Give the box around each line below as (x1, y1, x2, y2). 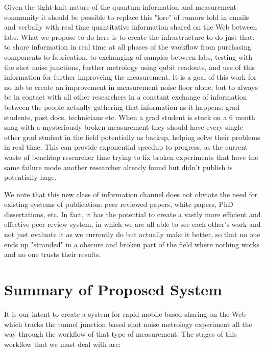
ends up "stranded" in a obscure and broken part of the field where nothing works (4, 239, 259, 249)
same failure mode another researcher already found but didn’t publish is (4, 161, 233, 172)
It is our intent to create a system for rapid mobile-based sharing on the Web (4, 308, 246, 319)
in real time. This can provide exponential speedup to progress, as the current (4, 142, 248, 152)
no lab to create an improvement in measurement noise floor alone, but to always (4, 81, 258, 92)
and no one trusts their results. (4, 249, 101, 260)
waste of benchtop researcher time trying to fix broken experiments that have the (4, 151, 258, 162)
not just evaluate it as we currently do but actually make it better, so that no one (4, 229, 260, 240)
